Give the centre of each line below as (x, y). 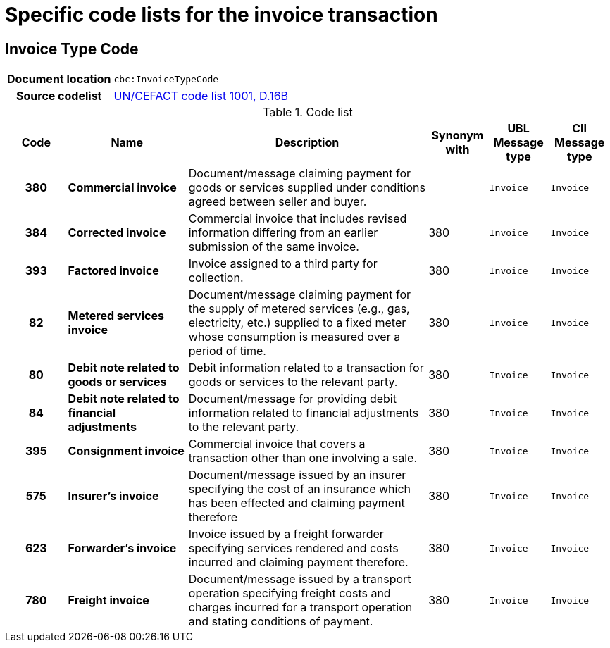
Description (307, 143)
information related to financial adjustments (304, 413)
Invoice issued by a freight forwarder (286, 534)
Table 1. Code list (308, 112)
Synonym (457, 136)
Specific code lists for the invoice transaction (222, 15)
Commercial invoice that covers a (277, 444)
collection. (216, 278)
